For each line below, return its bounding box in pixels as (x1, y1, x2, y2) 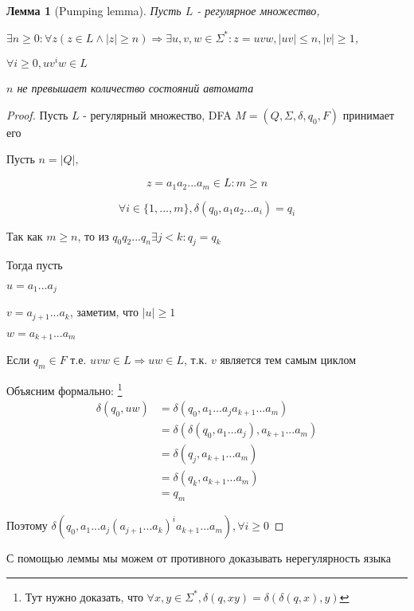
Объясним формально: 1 (6, 380, 123, 398)
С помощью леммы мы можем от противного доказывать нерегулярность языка (6, 550, 391, 566)
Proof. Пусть (6, 106, 68, 123)
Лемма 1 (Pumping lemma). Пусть (6, 2, 182, 18)
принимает (342, 106, 395, 123)
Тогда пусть (6, 257, 63, 273)
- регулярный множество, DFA (83, 106, 232, 123)
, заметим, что (69, 304, 139, 320)
